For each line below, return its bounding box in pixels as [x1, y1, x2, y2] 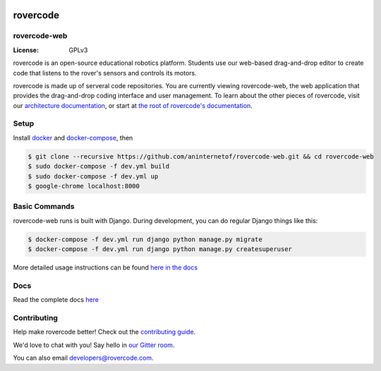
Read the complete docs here [13, 296, 99, 304]
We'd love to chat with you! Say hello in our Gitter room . [13, 341, 175, 349]
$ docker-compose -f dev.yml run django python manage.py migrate [28, 235, 262, 243]
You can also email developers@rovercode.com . [13, 353, 154, 363]
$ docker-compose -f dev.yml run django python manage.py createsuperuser [28, 245, 293, 253]
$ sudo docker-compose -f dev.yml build [28, 162, 169, 171]
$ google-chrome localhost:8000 [28, 182, 140, 190]
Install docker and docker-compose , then [13, 133, 133, 142]
